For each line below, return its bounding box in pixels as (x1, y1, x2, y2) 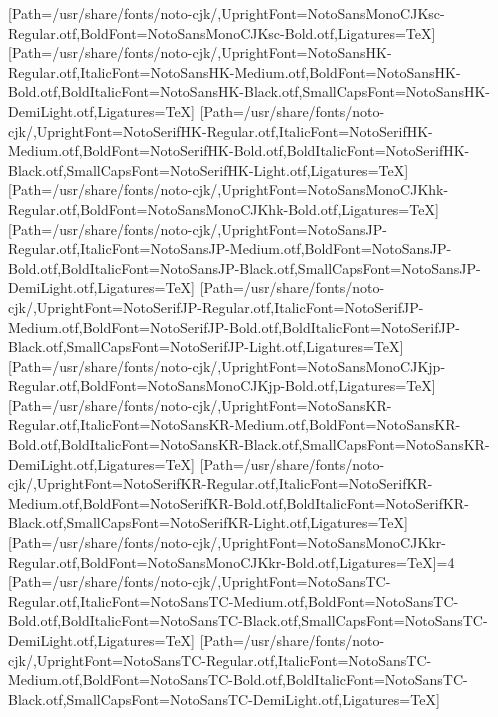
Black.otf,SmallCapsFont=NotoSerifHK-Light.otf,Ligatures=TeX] (8, 159, 409, 180)
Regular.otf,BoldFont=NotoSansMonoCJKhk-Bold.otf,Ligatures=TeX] (8, 198, 439, 219)
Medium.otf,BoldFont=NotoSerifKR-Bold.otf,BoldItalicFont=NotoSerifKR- (8, 492, 469, 513)
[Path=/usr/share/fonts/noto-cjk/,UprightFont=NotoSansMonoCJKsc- (8, 3, 445, 23)
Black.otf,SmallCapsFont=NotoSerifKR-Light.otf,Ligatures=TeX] (8, 512, 408, 533)
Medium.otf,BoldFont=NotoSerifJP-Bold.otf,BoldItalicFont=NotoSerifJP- (8, 316, 460, 337)
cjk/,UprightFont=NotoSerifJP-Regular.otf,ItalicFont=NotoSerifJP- (8, 296, 424, 317)
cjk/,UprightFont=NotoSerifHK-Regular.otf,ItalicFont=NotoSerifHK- (8, 120, 433, 141)
